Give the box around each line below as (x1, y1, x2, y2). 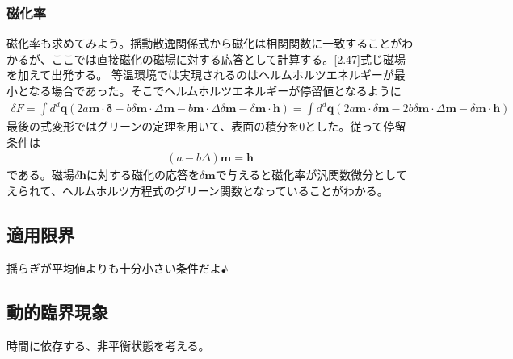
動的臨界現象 (6, 298, 108, 324)
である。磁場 (6, 166, 74, 183)
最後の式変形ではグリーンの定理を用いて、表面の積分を (6, 118, 300, 135)
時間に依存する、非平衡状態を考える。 (6, 336, 210, 353)
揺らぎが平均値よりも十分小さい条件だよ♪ (6, 259, 229, 276)
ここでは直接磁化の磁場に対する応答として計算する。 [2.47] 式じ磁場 (51, 50, 406, 67)
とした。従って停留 (305, 118, 406, 135)
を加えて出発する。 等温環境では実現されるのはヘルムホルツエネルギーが (6, 66, 394, 83)
